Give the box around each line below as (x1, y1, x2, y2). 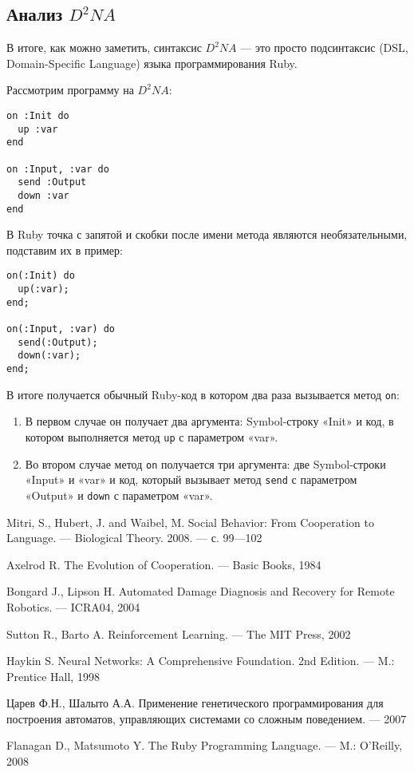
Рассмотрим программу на (6, 81, 134, 98)
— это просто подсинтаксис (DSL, (240, 39, 408, 56)
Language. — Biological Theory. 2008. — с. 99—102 (6, 529, 262, 546)
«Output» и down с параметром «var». (25, 486, 213, 503)
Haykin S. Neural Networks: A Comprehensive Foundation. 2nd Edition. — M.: (6, 652, 395, 669)
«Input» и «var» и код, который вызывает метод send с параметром (25, 471, 357, 488)
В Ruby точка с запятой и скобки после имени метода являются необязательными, (6, 226, 408, 243)
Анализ (6, 2, 63, 26)
